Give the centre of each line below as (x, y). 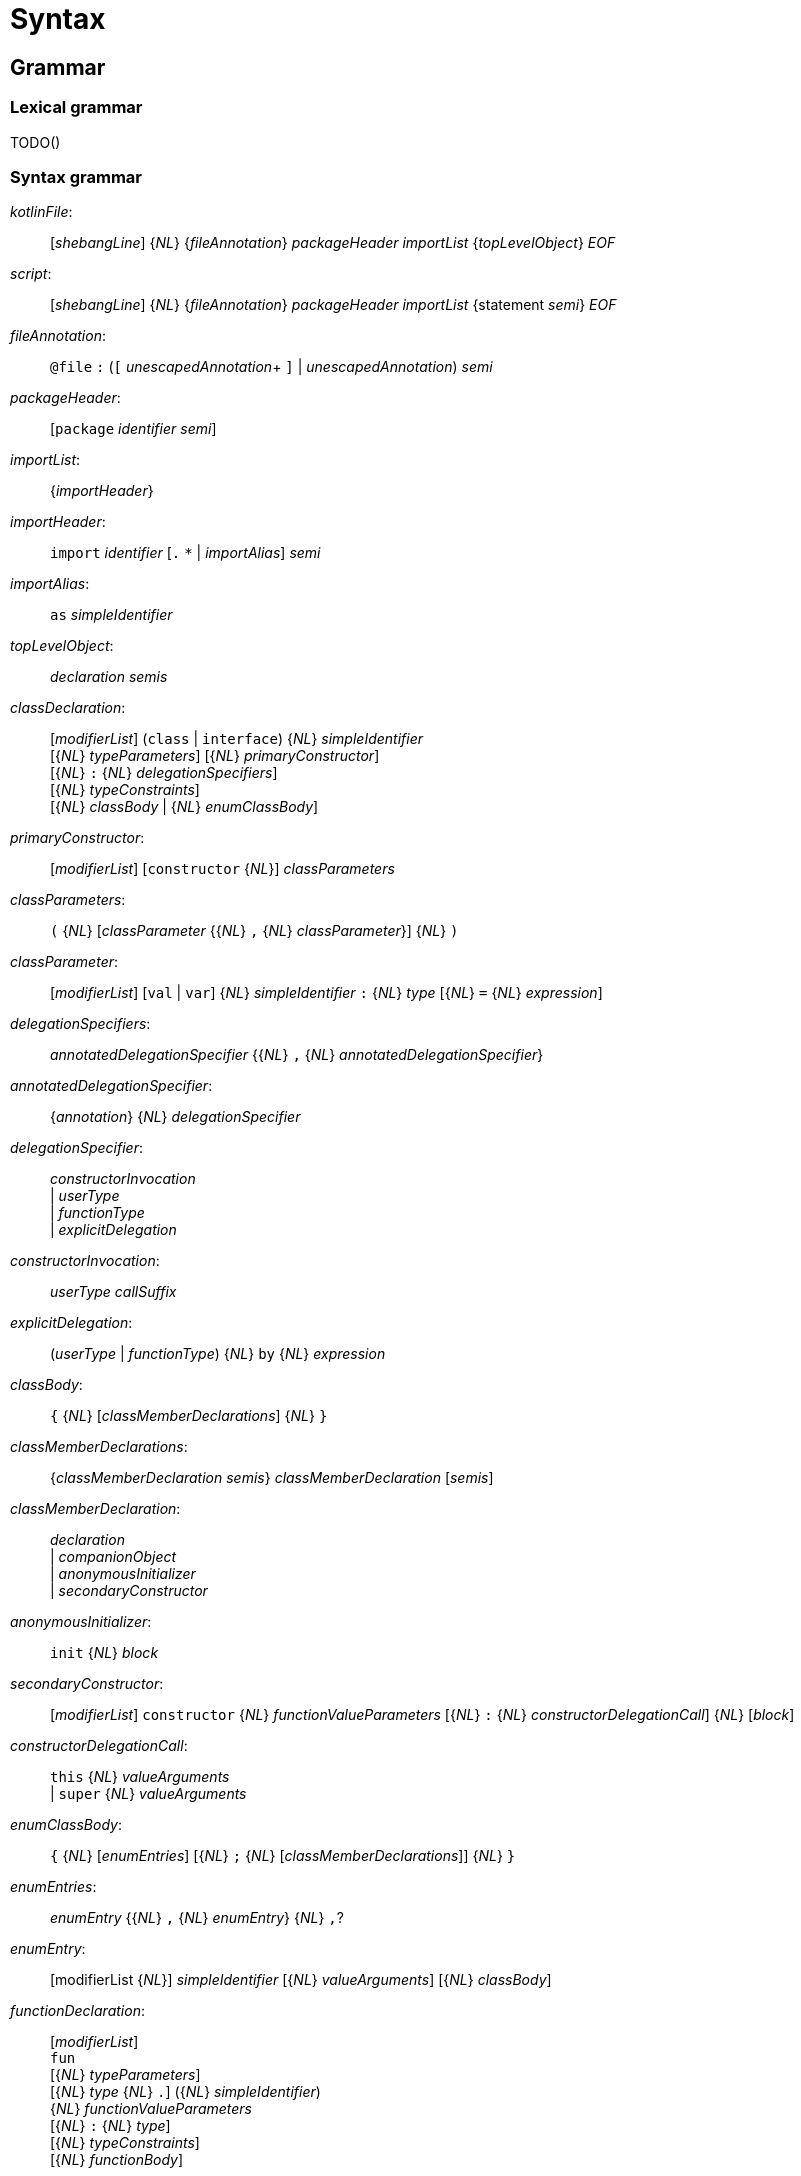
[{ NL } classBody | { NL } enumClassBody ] (184, 807)
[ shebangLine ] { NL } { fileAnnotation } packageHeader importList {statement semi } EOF (333, 305)
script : (31, 274)
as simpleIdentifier (111, 615)
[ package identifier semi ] (133, 429)
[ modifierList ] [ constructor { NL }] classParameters (222, 869)
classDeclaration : (68, 708)
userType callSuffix (113, 1292)
